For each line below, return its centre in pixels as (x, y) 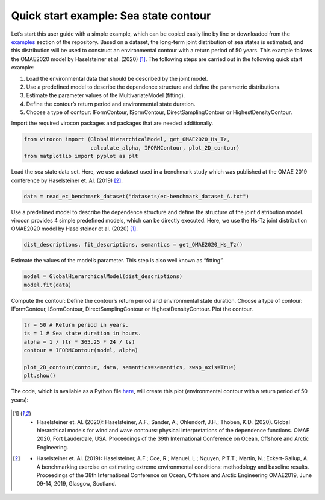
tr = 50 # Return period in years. (76, 325)
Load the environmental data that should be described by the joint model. (117, 78)
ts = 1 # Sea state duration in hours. (82, 334)
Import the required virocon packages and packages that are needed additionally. (112, 123)
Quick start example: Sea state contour (111, 16)
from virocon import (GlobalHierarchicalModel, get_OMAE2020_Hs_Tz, (127, 139)
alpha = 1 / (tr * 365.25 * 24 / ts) (79, 342)
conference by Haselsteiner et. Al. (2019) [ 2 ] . (67, 180)
